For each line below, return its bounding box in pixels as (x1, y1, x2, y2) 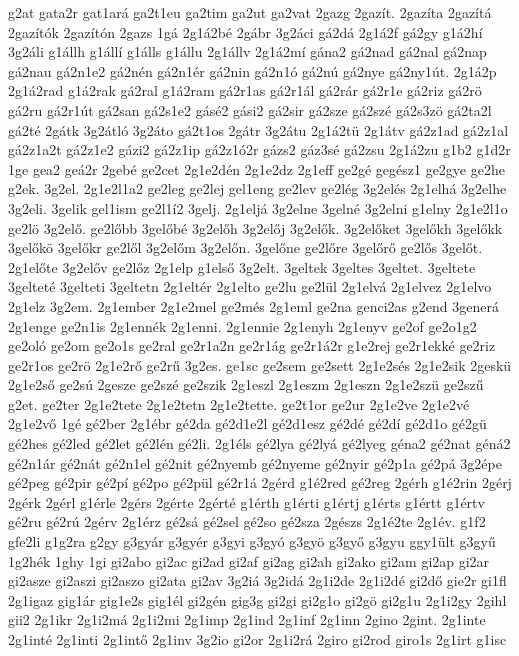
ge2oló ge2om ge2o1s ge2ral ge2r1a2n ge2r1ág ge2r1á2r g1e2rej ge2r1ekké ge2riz (8, 335, 496, 356)
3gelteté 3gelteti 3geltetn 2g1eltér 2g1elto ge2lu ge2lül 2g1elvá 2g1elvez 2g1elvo (8, 276, 492, 297)
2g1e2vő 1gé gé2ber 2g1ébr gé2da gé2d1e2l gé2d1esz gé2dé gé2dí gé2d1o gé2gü (8, 413, 487, 434)
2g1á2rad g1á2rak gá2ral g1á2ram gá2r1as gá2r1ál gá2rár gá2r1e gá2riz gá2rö (8, 80, 482, 101)
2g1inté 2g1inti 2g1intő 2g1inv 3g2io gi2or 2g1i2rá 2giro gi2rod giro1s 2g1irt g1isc (8, 629, 507, 649)
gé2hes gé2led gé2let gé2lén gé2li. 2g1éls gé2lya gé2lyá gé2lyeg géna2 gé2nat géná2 (8, 433, 511, 454)
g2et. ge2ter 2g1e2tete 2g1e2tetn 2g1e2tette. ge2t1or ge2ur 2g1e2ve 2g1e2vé (8, 393, 470, 414)
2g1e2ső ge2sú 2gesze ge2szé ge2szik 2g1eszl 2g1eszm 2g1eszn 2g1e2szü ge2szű (8, 374, 484, 395)
